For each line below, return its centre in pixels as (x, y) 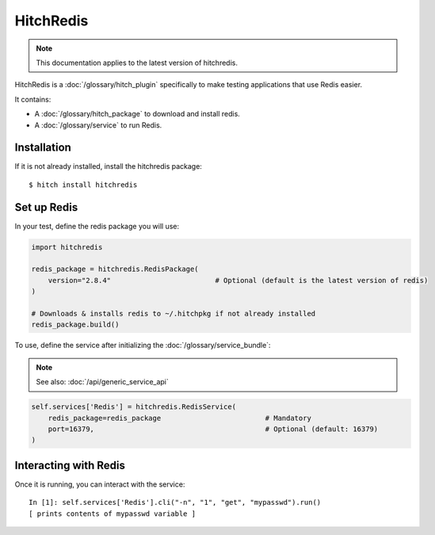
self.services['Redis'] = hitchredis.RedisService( (134, 407)
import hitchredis (67, 247)
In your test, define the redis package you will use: (97, 226)
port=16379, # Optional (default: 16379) (213, 429)
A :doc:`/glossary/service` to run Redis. (98, 125)
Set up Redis (46, 207)
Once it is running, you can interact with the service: (100, 484)
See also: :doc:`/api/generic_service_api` (103, 382)
